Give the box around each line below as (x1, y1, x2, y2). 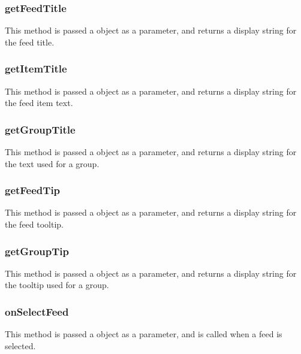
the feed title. (5, 35, 55, 48)
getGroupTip (5, 243, 69, 258)
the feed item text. (5, 96, 73, 109)
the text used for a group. (5, 157, 100, 170)
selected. (5, 339, 36, 352)
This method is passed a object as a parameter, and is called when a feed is (5, 328, 282, 340)
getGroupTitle (5, 122, 76, 137)
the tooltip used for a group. (5, 279, 109, 291)
